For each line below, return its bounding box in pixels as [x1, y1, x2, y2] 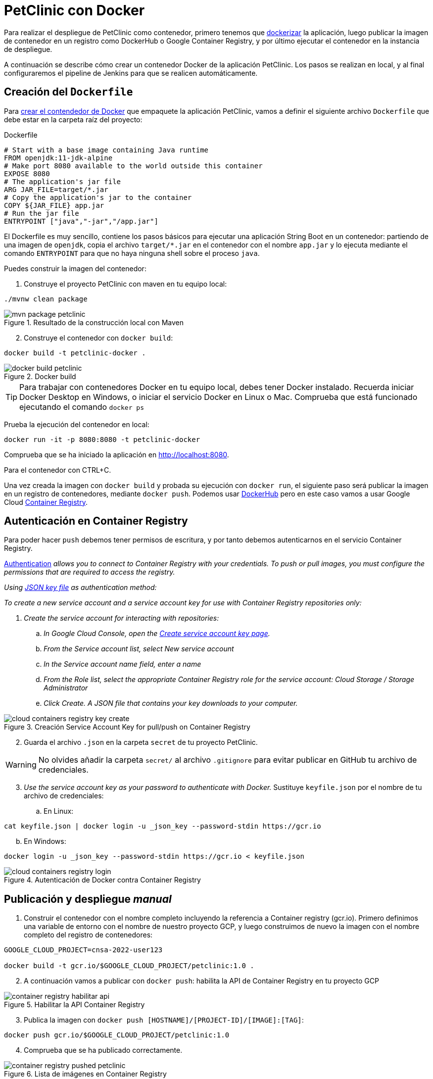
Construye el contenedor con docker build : [24, 333, 173, 342]
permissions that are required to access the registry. [4, 568, 175, 577]
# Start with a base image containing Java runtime [4, 146, 209, 154]
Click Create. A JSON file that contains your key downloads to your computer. [44, 699, 298, 708]
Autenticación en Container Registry [4, 515, 188, 528]
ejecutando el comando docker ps [19, 401, 144, 412]
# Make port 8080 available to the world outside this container [4, 161, 263, 170]
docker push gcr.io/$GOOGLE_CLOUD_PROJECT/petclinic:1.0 [4, 1031, 230, 1039]
